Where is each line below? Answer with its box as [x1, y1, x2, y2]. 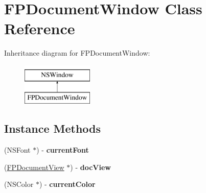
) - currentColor [39, 179, 96, 189]
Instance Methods [4, 120, 101, 136]
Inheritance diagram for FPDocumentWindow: [4, 47, 150, 58]
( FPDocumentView [4, 161, 64, 172]
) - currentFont [36, 144, 89, 155]
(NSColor [4, 179, 34, 189]
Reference [4, 18, 75, 39]
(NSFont [4, 144, 31, 155]
